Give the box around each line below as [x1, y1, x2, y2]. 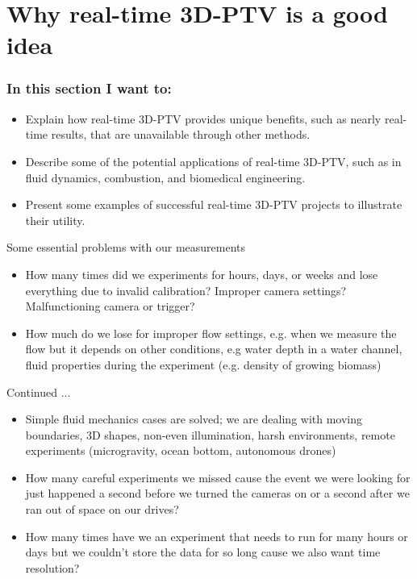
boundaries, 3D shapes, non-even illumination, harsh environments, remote [25, 426, 395, 443]
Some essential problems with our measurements [6, 239, 246, 256]
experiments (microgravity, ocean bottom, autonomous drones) [25, 442, 336, 459]
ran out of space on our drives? [25, 501, 179, 518]
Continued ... [6, 383, 71, 400]
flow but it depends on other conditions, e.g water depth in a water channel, [25, 340, 402, 357]
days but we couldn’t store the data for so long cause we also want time [25, 544, 381, 560]
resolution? [25, 559, 80, 576]
